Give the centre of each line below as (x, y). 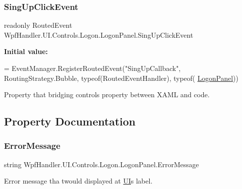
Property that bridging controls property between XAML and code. (107, 94)
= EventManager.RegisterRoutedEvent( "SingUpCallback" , (92, 68)
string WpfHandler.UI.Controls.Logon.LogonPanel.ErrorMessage (102, 164)
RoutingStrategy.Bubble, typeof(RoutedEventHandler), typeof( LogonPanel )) (121, 78)
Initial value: (26, 51)
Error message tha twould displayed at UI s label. (78, 181)
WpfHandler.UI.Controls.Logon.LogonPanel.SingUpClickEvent (99, 34)
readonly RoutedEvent (38, 25)
